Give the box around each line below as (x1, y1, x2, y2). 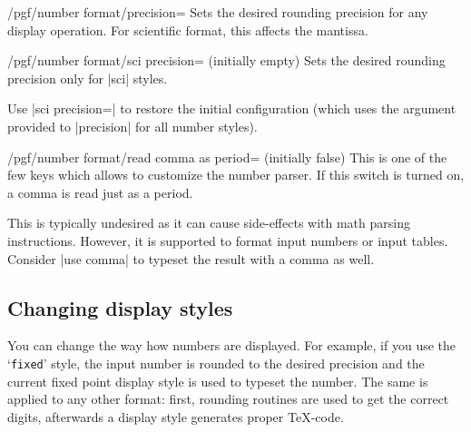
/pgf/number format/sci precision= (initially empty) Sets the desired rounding (7, 51, 446, 70)
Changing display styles (7, 293, 233, 321)
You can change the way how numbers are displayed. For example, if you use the (7, 336, 456, 355)
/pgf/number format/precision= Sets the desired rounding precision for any (7, 3, 428, 21)
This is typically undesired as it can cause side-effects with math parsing (7, 213, 410, 232)
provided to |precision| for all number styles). (7, 116, 258, 135)
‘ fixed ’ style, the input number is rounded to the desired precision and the (7, 353, 425, 372)
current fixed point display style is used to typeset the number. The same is (7, 371, 428, 390)
